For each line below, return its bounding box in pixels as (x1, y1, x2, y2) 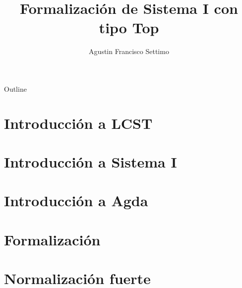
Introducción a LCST (4, 113, 153, 133)
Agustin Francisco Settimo (89, 46, 169, 57)
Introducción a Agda (4, 190, 148, 211)
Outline (4, 83, 27, 94)
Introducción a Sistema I (4, 152, 177, 172)
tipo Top (99, 17, 159, 38)
